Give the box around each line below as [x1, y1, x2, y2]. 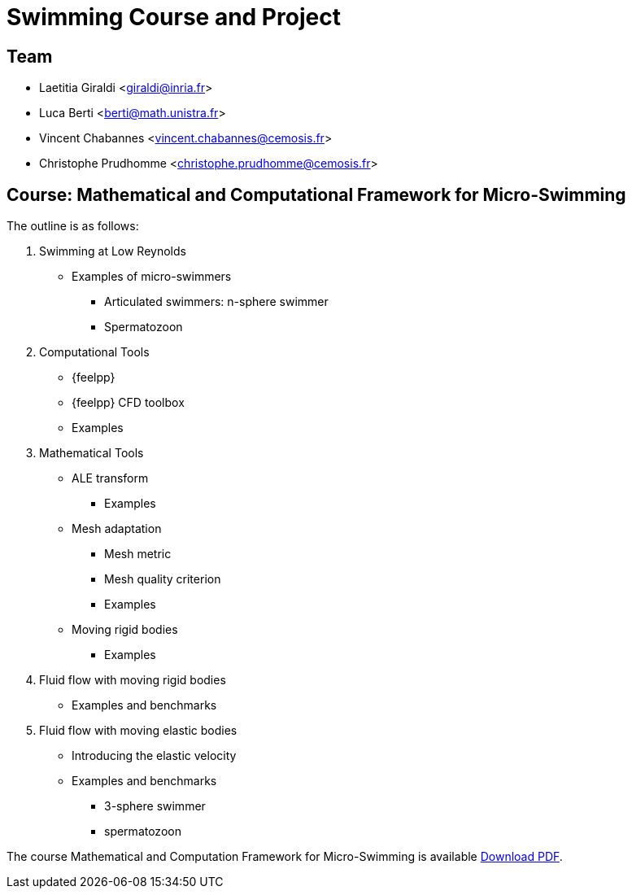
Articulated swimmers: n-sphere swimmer [104, 295, 329, 309]
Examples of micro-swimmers [72, 269, 232, 284]
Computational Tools [39, 345, 150, 360]
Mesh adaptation [72, 522, 162, 536]
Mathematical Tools [39, 446, 144, 461]
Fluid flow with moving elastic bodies [39, 723, 238, 738]
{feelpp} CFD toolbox [72, 395, 185, 410]
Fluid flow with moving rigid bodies [39, 673, 226, 688]
